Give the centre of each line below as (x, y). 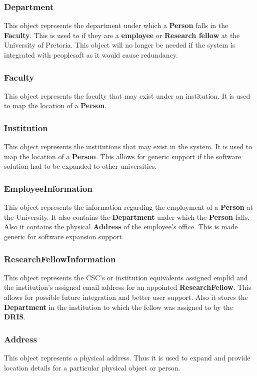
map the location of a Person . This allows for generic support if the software (123, 156)
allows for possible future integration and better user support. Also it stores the (126, 297)
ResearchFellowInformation (60, 259)
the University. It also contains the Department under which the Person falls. (127, 217)
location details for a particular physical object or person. (92, 367)
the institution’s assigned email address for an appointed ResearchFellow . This (128, 287)
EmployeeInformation (48, 188)
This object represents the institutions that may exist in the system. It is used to (128, 146)
